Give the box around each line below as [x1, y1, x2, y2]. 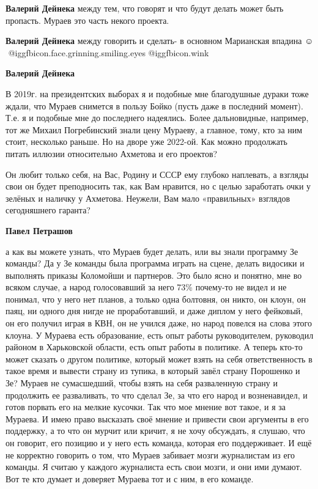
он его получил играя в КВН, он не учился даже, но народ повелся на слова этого [6, 317, 312, 329]
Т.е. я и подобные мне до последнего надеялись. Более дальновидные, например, [6, 111, 309, 124]
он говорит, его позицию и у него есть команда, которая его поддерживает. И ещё [6, 436, 312, 449]
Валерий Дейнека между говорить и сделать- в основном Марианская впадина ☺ [6, 34, 314, 47]
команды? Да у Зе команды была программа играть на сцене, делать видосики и [6, 257, 305, 270]
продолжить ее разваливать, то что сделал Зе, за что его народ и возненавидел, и [6, 388, 308, 401]
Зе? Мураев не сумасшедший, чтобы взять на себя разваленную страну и [6, 377, 278, 389]
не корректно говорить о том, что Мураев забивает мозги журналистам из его [6, 448, 295, 461]
